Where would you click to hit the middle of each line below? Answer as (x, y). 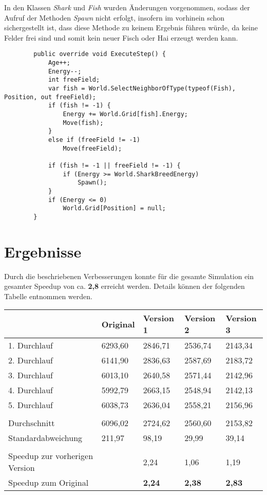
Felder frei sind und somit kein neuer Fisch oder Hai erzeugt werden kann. (121, 37)
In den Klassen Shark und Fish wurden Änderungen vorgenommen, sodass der (127, 7)
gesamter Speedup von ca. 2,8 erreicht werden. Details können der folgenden (125, 286)
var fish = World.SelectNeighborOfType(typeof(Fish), (142, 88)
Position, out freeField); (50, 97)
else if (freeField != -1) (94, 140)
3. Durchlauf (31, 375)
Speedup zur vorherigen (51, 456)
